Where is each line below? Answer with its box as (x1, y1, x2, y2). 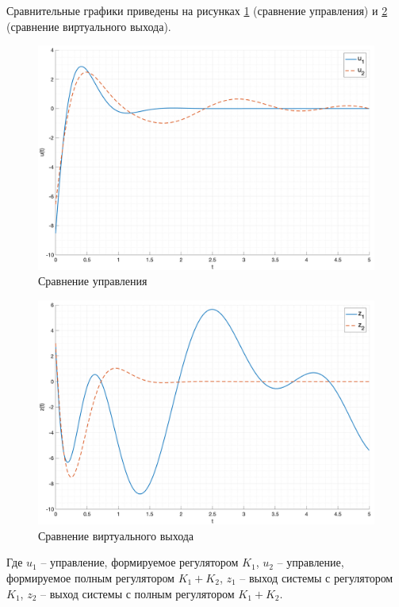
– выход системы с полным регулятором (40, 585, 235, 601)
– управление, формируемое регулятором (40, 554, 239, 570)
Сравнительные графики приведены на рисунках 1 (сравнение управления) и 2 (6, 2, 388, 18)
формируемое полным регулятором (6, 569, 175, 586)
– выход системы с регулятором (240, 569, 393, 586)
